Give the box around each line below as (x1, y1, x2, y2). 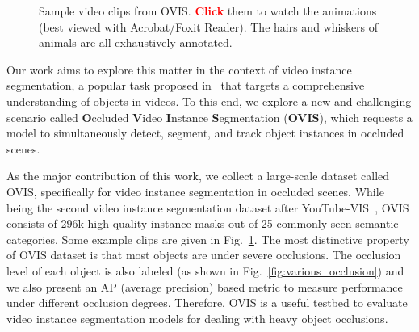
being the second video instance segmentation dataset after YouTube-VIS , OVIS (6, 199, 409, 216)
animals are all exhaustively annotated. (39, 34, 233, 51)
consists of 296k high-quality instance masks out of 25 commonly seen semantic (6, 215, 399, 232)
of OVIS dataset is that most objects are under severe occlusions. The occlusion (6, 246, 401, 263)
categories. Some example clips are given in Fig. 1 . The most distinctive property (6, 230, 409, 247)
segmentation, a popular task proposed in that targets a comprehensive (6, 77, 365, 94)
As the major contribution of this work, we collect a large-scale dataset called (6, 167, 390, 184)
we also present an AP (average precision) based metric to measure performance (6, 278, 403, 295)
